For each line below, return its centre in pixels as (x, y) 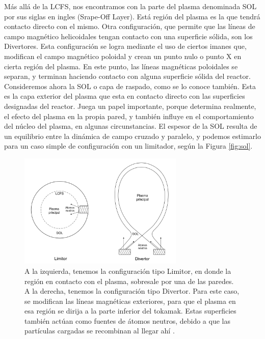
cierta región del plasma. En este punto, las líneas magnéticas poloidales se (121, 66)
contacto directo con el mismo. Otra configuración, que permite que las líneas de (130, 26)
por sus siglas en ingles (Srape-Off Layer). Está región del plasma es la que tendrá (132, 16)
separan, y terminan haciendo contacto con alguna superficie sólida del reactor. (127, 76)
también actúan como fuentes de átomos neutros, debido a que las (127, 320)
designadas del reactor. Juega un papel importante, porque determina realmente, (130, 106)
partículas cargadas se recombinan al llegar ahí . (100, 331)
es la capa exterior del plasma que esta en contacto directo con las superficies (125, 96)
